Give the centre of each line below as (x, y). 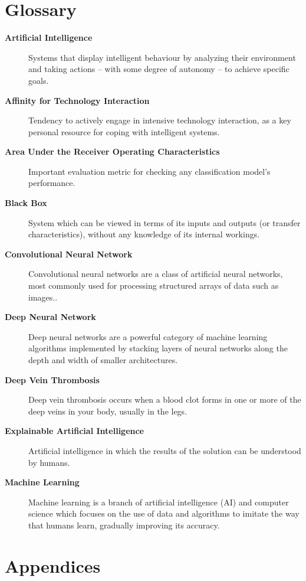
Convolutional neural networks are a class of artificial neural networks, (156, 274)
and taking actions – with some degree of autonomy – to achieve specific (159, 69)
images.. (43, 297)
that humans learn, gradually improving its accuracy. (124, 525)
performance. (52, 183)
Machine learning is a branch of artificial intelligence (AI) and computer (159, 502)
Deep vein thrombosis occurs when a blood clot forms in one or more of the (165, 399)
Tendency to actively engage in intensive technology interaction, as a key (160, 120)
